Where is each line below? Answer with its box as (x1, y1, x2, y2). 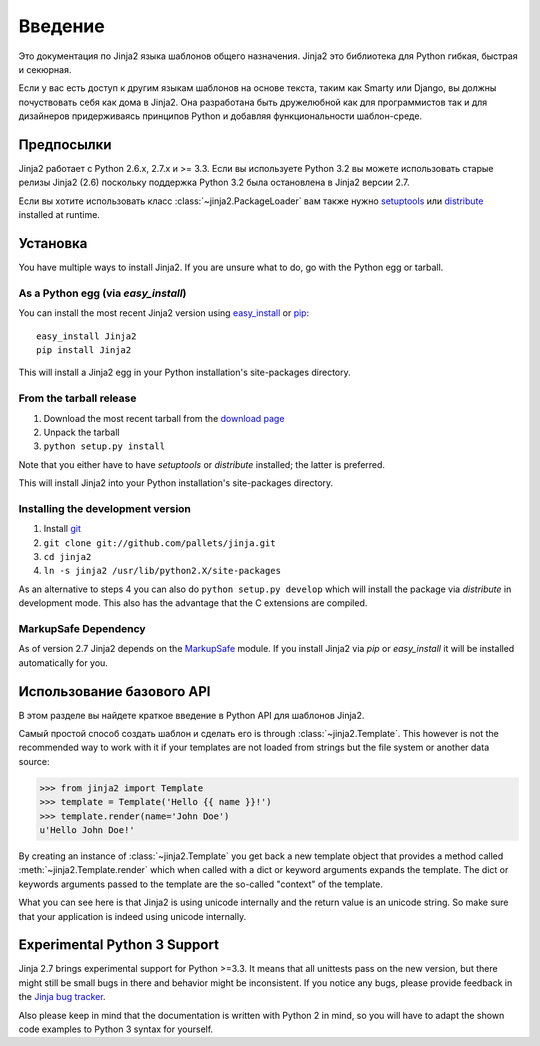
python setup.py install (43, 441, 165, 452)
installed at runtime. (18, 209, 100, 221)
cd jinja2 (43, 551, 92, 563)
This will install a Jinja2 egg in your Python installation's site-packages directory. (18, 366, 352, 379)
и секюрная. (18, 63, 72, 75)
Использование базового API (18, 683, 211, 700)
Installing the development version (18, 501, 192, 515)
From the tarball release (18, 391, 137, 405)
